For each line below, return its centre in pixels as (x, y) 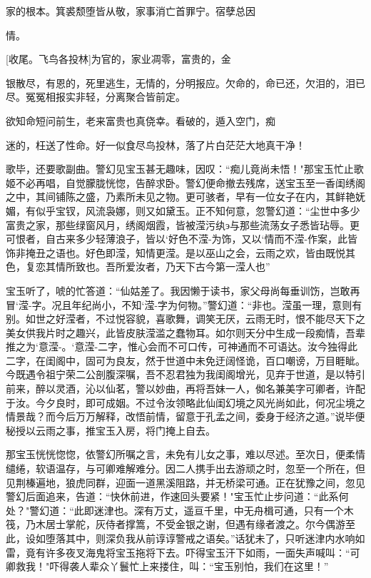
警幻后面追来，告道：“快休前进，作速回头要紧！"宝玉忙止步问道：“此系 (172, 496)
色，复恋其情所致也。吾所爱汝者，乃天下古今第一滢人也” (138, 267)
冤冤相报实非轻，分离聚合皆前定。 (105, 97)
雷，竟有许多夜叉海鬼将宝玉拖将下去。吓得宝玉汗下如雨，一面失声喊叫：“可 (183, 552)
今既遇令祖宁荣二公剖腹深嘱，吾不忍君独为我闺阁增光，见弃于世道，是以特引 (185, 374)
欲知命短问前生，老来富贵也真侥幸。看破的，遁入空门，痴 (141, 120)
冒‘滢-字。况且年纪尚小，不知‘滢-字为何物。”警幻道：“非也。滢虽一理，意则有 (184, 304)
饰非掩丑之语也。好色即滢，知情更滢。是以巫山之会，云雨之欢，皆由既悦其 (181, 252)
